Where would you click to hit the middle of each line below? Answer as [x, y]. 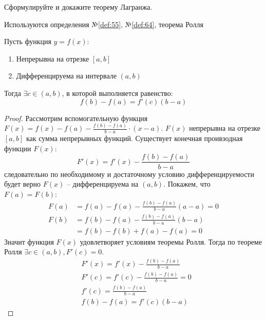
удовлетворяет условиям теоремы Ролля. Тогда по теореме [171, 241]
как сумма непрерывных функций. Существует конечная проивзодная [134, 138]
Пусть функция [28, 41]
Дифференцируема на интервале [66, 76]
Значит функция [29, 241]
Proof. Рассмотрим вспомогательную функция [76, 118]
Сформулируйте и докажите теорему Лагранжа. [78, 7]
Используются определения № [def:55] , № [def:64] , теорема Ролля [104, 24]
